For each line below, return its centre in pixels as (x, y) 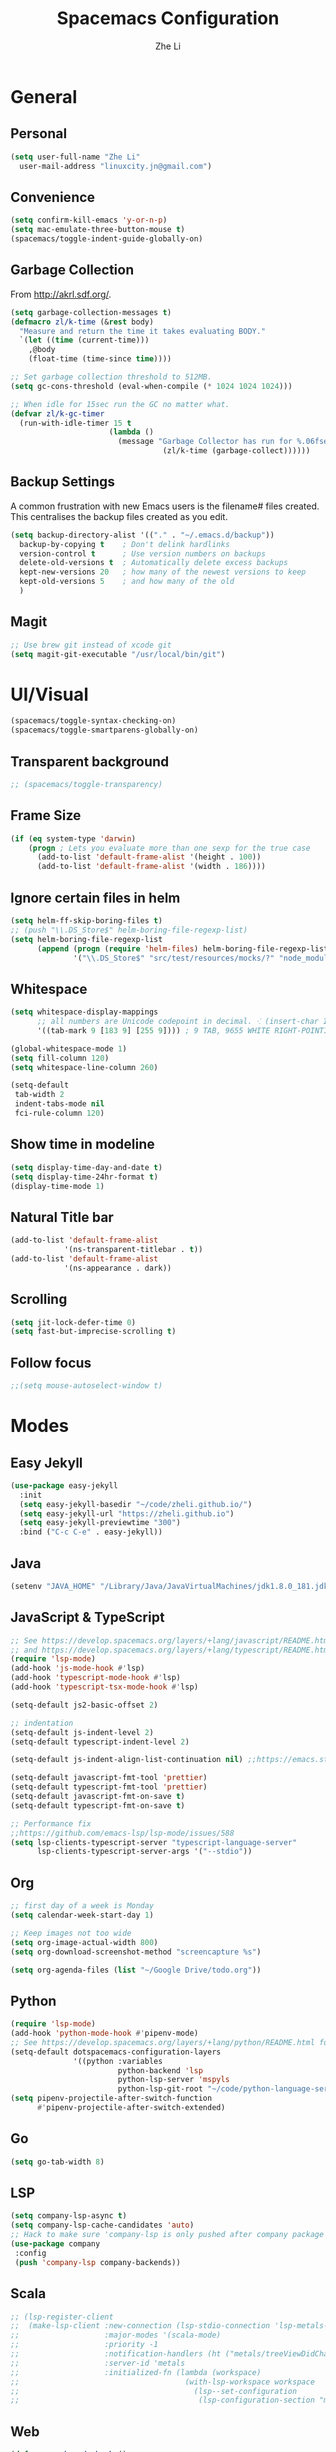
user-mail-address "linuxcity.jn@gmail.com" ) (116, 166)
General (44, 96)
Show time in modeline (82, 1144)
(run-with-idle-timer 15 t (75, 423)
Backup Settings (63, 482)
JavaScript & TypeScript (87, 1617)
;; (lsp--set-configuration (154, 2391)
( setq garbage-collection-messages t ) (91, 312)
